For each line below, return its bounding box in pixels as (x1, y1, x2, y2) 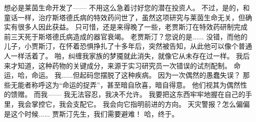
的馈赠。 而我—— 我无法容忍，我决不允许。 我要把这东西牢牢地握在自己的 (4, 89, 245, 99)
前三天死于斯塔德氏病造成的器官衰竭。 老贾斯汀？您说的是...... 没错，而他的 (4, 31, 248, 41)
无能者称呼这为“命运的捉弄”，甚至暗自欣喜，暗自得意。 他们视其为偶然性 (10, 79, 247, 90)
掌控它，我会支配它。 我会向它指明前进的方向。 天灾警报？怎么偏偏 (31, 98, 250, 109)
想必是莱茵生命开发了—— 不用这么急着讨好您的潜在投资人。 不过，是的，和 (4, 2, 250, 12)
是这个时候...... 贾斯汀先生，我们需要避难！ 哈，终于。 (4, 108, 179, 119)
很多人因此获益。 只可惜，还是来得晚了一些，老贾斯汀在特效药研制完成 (17, 22, 248, 32)
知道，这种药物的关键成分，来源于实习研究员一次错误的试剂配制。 (17, 60, 231, 70)
